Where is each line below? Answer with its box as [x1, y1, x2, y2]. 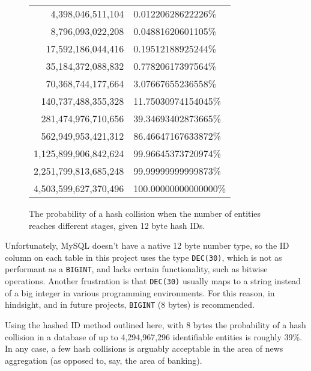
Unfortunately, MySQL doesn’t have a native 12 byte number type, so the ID [5, 239, 289, 252]
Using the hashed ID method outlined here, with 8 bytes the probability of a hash [5, 319, 306, 331]
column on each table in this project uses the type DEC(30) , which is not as [5, 251, 282, 263]
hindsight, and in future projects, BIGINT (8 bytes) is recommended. [5, 298, 255, 311]
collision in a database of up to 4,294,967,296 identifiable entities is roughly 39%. [5, 330, 303, 343]
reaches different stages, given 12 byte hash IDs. [29, 219, 205, 231]
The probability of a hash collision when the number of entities [29, 207, 261, 219]
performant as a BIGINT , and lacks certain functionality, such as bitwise [5, 263, 268, 275]
